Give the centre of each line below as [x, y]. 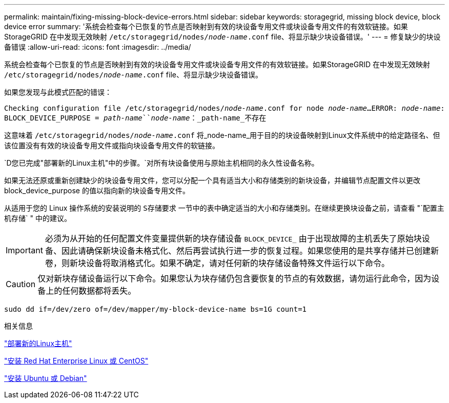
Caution [21, 284]
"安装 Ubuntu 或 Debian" [46, 378]
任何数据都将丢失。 [99, 291]
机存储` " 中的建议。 [38, 218]
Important [24, 250]
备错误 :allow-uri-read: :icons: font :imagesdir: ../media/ [98, 47]
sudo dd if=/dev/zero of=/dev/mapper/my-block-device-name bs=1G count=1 [156, 309]
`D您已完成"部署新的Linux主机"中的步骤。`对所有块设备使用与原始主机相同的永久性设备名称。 [161, 163]
